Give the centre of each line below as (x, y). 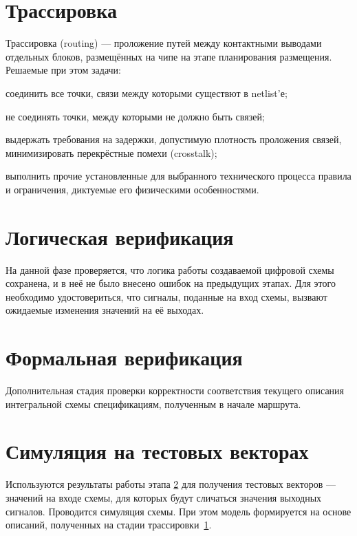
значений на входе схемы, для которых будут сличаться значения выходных (164, 497)
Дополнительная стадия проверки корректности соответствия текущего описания (175, 390)
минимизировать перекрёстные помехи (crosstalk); (111, 152)
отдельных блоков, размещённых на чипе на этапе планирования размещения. (169, 56)
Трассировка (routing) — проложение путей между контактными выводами (164, 43)
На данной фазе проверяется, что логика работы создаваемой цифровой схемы (170, 269)
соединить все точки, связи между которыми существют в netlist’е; (147, 93)
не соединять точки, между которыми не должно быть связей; (135, 116)
